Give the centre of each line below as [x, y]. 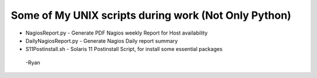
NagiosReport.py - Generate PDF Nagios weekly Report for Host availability [117, 33]
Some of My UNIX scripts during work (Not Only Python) [151, 15]
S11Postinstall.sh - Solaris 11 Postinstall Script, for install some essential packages [124, 49]
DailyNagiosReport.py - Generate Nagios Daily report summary [102, 40]
